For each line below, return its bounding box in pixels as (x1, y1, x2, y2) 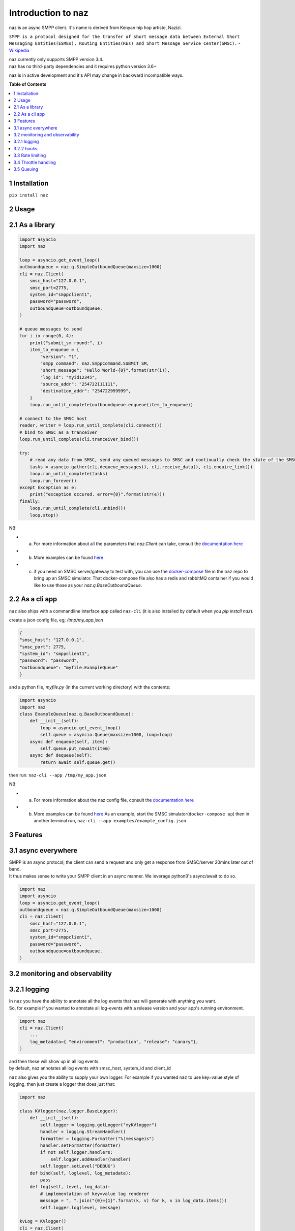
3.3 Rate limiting (13, 153, 46, 159)
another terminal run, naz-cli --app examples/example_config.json (33, 818, 186, 824)
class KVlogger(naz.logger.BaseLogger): (19, 1108, 118, 1114)
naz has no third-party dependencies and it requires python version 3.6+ (9, 63, 157, 69)
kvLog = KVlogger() (19, 1219, 66, 1224)
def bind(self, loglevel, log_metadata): (29, 1170, 131, 1176)
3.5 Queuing (13, 166, 39, 172)
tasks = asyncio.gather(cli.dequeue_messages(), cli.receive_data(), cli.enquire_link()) (29, 464, 253, 470)
